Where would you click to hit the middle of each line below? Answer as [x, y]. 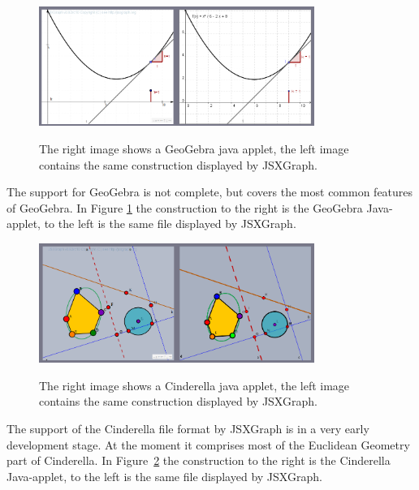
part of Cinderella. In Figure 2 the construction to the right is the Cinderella [199, 460]
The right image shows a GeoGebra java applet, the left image [194, 148]
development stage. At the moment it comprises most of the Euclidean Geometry [208, 444]
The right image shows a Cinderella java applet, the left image [194, 385]
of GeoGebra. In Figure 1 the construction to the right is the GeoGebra [185, 207]
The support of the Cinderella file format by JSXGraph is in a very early [188, 428]
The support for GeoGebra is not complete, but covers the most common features [210, 192]
